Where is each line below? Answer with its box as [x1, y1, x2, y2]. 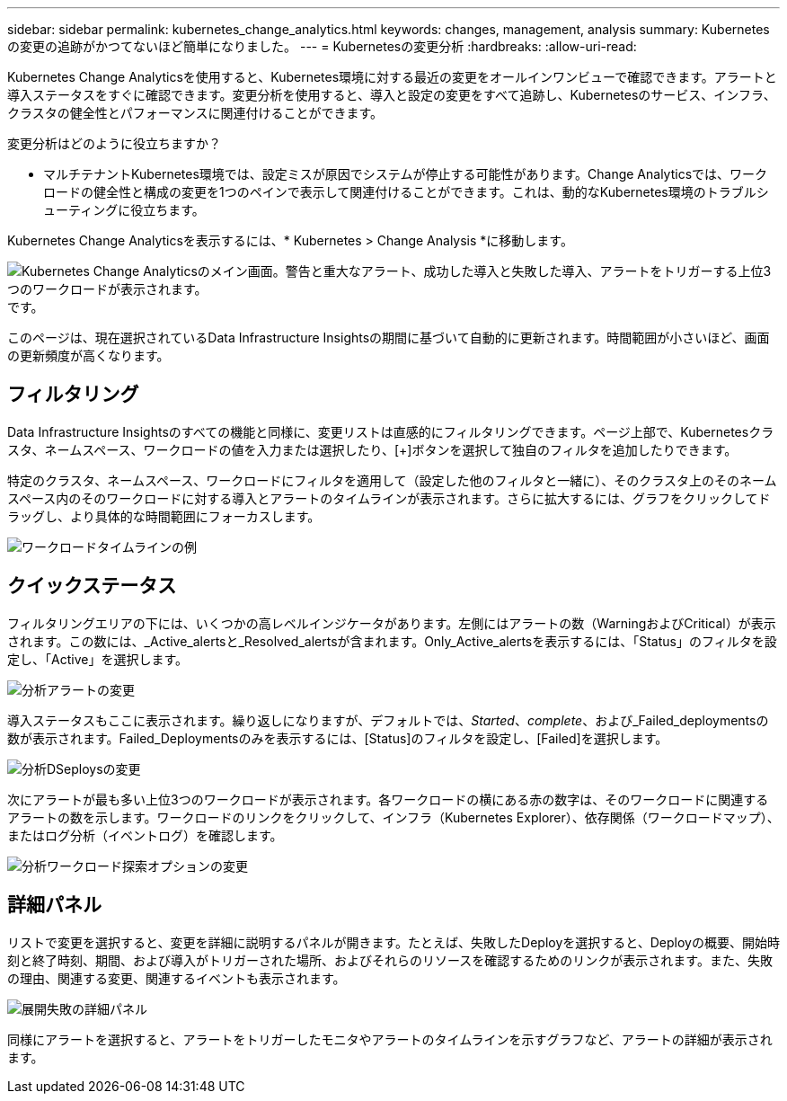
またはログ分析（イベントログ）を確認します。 [7, 827, 283, 843]
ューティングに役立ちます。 [43, 202, 205, 218]
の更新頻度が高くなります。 [7, 348, 170, 363]
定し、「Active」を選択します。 [7, 651, 188, 667]
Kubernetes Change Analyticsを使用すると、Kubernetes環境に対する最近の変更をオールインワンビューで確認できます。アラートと [7, 69, 777, 84]
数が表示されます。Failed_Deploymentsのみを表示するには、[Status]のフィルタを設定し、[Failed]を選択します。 [7, 730, 668, 746]
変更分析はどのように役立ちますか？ [7, 136, 221, 151]
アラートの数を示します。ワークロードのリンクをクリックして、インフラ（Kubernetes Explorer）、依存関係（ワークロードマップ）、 [7, 809, 780, 825]
